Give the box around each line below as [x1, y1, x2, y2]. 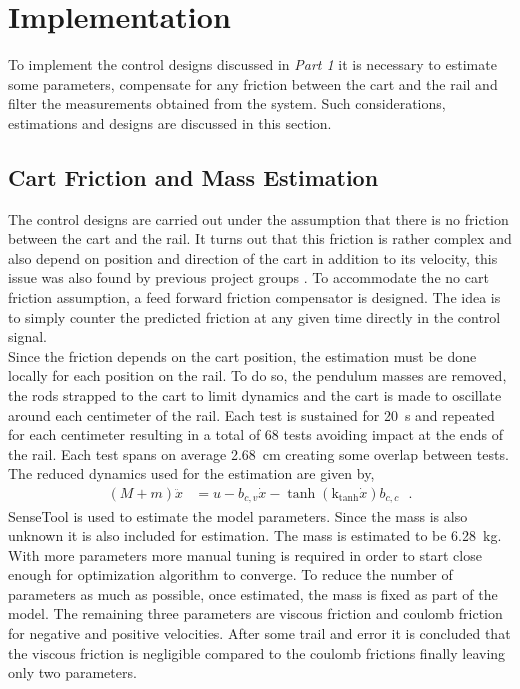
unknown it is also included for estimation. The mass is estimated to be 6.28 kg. [8, 525, 502, 546]
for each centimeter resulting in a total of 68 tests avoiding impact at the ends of [8, 424, 504, 445]
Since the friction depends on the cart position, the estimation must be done [8, 345, 477, 366]
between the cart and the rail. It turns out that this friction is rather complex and [8, 228, 512, 249]
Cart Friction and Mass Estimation [8, 161, 379, 192]
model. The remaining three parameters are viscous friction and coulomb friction [8, 603, 503, 624]
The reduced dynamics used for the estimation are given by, [8, 463, 375, 484]
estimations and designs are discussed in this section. [8, 112, 332, 133]
